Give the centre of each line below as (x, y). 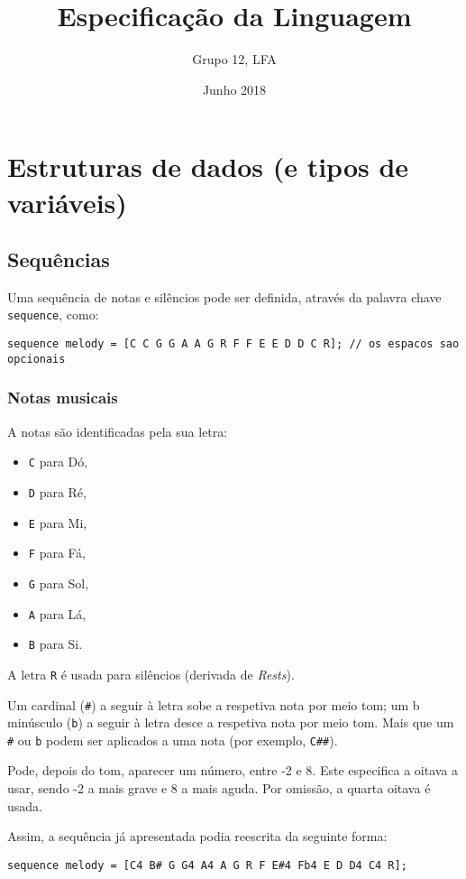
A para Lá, (57, 613)
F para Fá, (57, 553)
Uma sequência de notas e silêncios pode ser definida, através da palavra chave (224, 296)
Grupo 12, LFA (234, 59)
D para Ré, (57, 491)
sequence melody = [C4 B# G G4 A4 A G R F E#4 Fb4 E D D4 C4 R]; (207, 865)
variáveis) (67, 202)
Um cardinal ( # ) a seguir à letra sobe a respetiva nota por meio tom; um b (214, 704)
